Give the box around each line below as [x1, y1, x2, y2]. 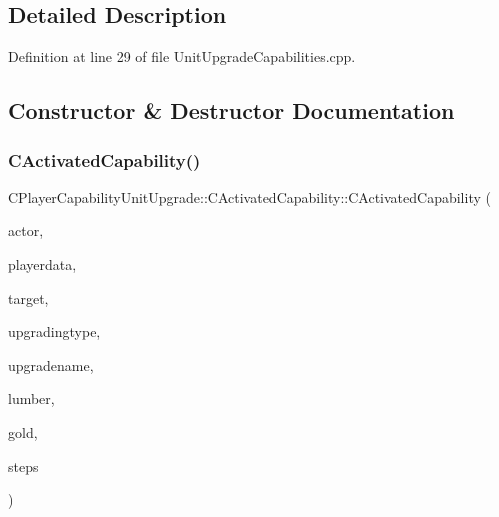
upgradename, [8, 354, 94, 375]
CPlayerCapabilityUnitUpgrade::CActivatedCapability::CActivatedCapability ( [8, 186, 491, 207]
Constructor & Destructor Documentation [8, 95, 455, 126]
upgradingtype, [8, 321, 101, 342]
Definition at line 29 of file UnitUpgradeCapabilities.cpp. [8, 46, 356, 67]
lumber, [8, 388, 55, 409]
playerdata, [8, 253, 77, 274]
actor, [8, 220, 44, 241]
